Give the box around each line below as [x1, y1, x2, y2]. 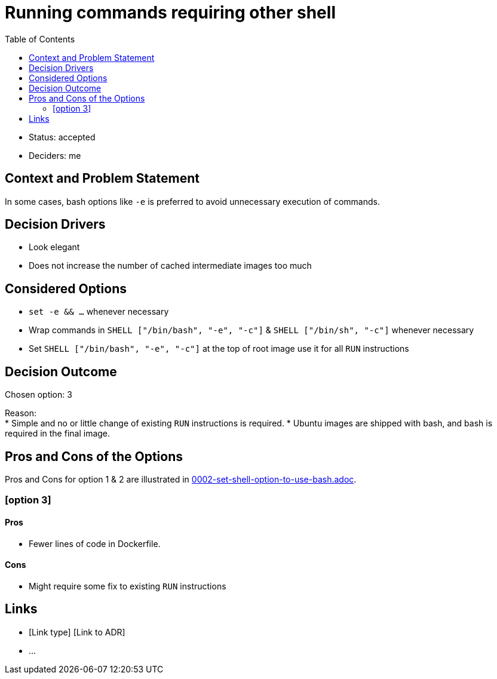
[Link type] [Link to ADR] [29, 626, 125, 637]
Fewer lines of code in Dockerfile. [29, 538, 161, 549]
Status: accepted [29, 131, 96, 142]
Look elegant [29, 242, 80, 253]
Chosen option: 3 [5, 389, 72, 400]
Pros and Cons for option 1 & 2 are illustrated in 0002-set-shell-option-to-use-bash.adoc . [5, 474, 357, 484]
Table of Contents [5, 33, 75, 44]
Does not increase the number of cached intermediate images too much [29, 260, 312, 271]
